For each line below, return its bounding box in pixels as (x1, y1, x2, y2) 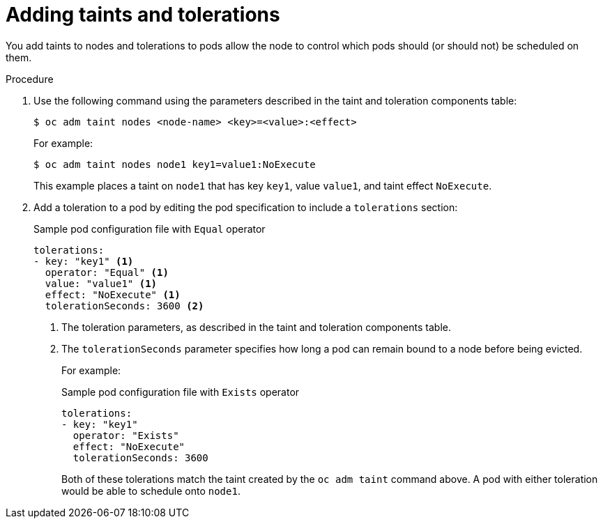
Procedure (6, 72, 54, 85)
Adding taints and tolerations (6, 3, 280, 26)
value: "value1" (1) (45, 277, 158, 289)
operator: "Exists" (72, 429, 179, 441)
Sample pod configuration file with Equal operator (33, 222, 266, 235)
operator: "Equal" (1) (45, 266, 169, 278)
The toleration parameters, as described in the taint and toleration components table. (61, 321, 451, 333)
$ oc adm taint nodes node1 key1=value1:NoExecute (33, 158, 316, 170)
